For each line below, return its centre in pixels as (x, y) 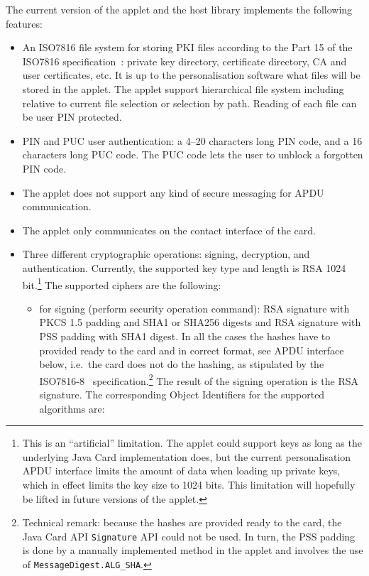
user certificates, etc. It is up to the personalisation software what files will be (191, 75)
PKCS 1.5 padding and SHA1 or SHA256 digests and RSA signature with (200, 322)
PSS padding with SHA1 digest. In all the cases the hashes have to (185, 336)
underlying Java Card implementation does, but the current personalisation (187, 456)
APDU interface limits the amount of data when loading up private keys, (181, 471)
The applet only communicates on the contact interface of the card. (169, 230)
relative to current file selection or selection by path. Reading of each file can (189, 103)
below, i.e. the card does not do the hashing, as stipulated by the (182, 364)
